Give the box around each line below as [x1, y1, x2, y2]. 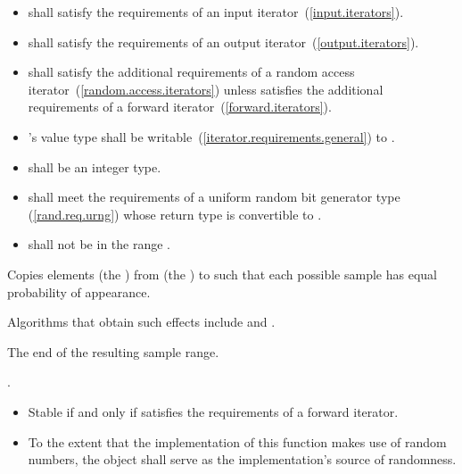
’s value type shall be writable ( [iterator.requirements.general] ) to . [28, 127, 395, 146]
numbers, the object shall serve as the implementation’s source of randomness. [28, 450, 457, 469]
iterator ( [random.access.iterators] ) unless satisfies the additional [28, 79, 384, 98]
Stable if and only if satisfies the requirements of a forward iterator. [28, 402, 399, 420]
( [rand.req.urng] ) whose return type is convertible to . [28, 204, 322, 223]
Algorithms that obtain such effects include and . [7, 312, 276, 331]
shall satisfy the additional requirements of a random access [28, 62, 355, 81]
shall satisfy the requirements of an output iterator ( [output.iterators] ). [28, 32, 419, 51]
